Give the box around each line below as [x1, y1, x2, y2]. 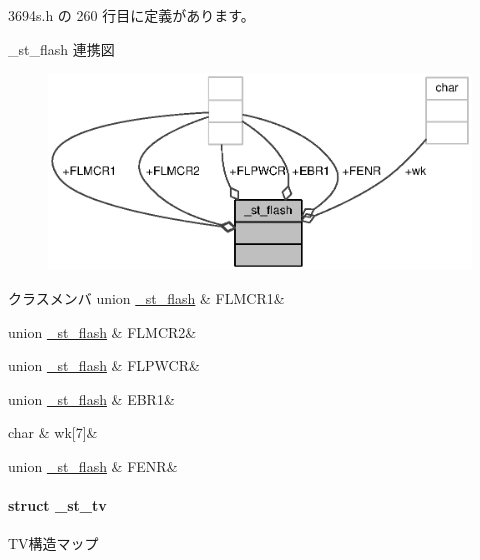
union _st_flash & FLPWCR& [8, 355, 200, 376]
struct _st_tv [8, 495, 107, 516]
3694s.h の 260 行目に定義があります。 [8, 5, 255, 25]
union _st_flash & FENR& [8, 455, 178, 476]
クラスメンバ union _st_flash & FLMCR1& [8, 287, 285, 308]
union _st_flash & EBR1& [8, 388, 175, 409]
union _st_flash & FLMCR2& [8, 321, 197, 342]
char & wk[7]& [8, 422, 98, 443]
